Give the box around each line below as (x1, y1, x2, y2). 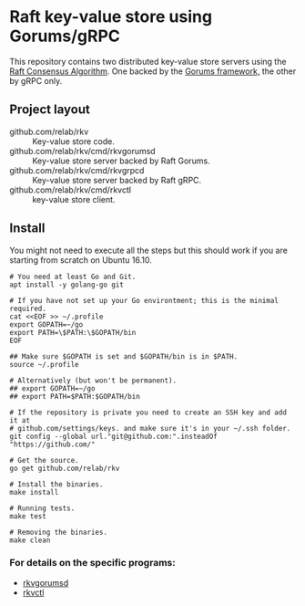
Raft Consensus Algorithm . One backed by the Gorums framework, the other (9, 66, 297, 77)
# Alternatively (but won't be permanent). (9, 376, 178, 385)
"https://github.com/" (9, 440, 96, 449)
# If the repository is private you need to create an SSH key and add (9, 408, 287, 417)
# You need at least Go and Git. (9, 272, 137, 281)
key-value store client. (32, 193, 116, 204)
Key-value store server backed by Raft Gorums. (32, 155, 211, 166)
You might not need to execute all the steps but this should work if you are (9, 245, 289, 256)
